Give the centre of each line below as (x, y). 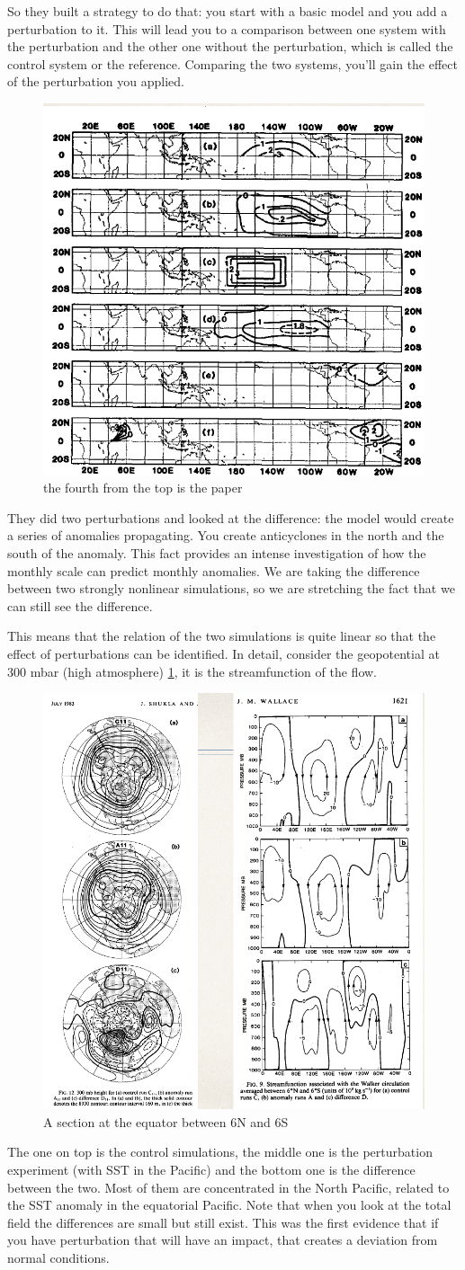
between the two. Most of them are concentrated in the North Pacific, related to (228, 1187)
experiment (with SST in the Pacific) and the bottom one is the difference (211, 1170)
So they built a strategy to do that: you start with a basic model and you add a (228, 11)
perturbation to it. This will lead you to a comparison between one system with (227, 28)
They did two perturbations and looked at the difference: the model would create (231, 517)
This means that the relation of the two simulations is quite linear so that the (222, 636)
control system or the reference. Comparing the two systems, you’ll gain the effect (233, 63)
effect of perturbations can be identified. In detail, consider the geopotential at (224, 654)
